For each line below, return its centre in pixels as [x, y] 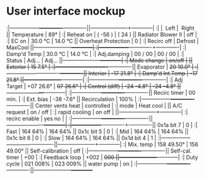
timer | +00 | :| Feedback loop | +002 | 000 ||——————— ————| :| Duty [102, 157]
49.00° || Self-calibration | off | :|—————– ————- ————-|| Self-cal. [99, 151]
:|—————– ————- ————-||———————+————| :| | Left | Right [100, 28]
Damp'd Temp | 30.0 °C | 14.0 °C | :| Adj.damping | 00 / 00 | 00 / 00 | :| [95, 54]
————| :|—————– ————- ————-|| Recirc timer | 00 [120, 92]
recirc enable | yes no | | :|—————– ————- [66, 118]
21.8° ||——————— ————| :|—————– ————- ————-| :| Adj [95, 80]
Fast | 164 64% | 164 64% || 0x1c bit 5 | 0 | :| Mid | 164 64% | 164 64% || [98, 131]
